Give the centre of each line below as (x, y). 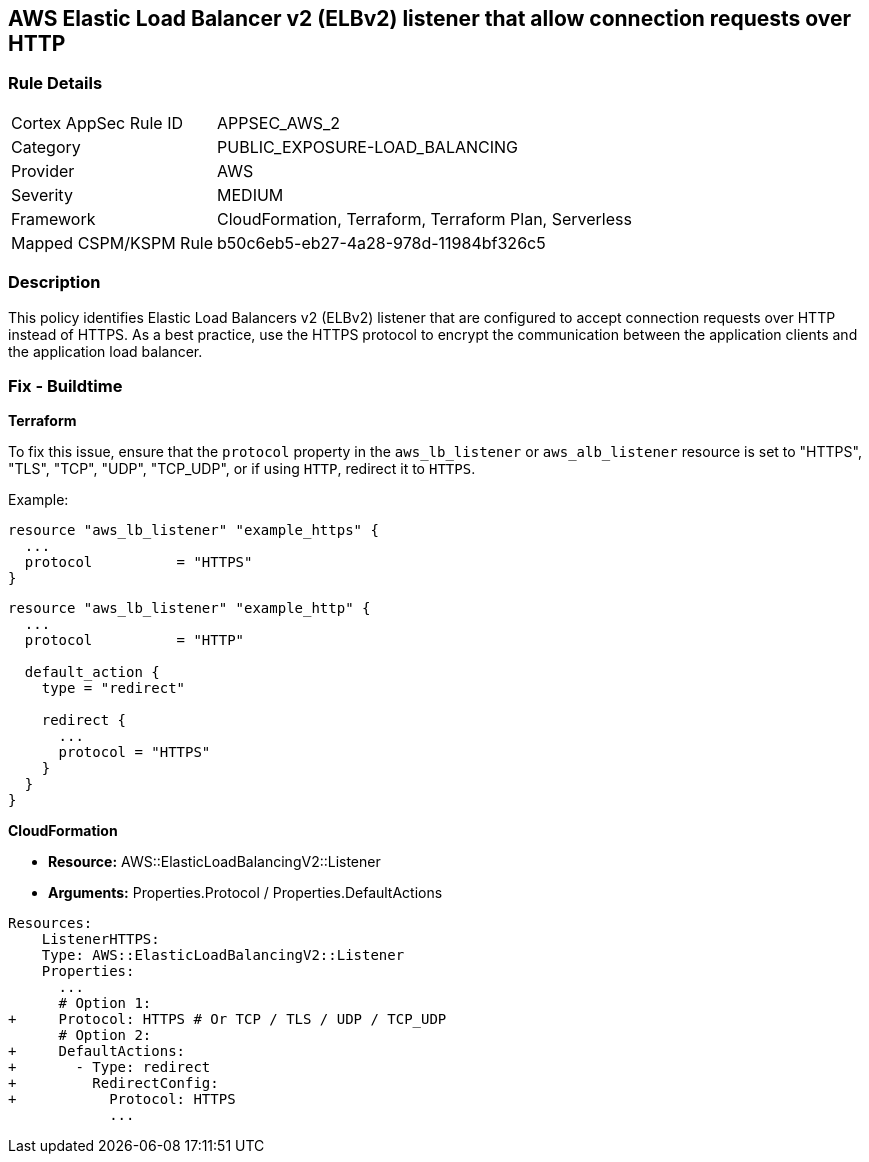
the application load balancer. (105, 351)
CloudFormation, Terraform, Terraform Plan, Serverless (424, 218)
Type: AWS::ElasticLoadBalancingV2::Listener (223, 955)
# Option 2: (105, 1035)
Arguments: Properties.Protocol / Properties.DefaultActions (245, 893)
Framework (53, 218)
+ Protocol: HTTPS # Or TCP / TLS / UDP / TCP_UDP (227, 1019)
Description (54, 282)
